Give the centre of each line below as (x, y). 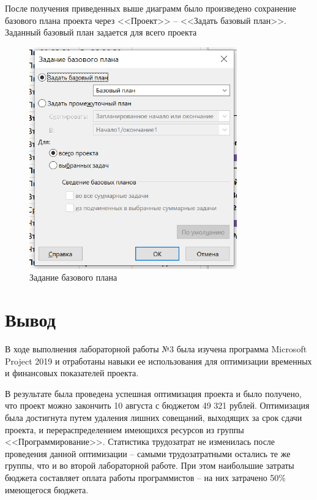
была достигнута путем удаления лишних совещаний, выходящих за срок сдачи (154, 417)
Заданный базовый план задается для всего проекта (101, 32)
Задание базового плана (73, 277)
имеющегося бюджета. (47, 489)
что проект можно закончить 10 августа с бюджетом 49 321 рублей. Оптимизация (157, 405)
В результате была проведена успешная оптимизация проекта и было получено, (153, 393)
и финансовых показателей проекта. (72, 373)
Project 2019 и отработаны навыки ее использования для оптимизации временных (158, 361)
